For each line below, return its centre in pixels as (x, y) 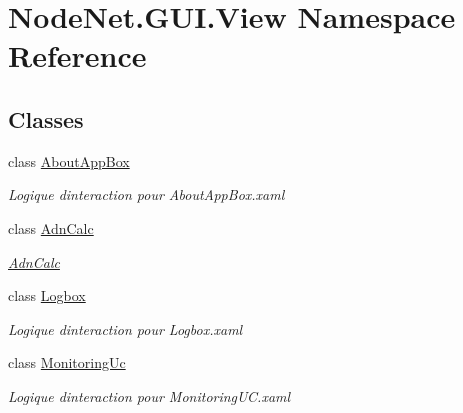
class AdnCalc (51, 227)
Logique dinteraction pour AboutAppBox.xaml (146, 194)
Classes (46, 118)
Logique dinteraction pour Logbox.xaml (125, 328)
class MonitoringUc (67, 362)
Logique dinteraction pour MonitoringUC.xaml (149, 395)
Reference (77, 55)
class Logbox (47, 295)
